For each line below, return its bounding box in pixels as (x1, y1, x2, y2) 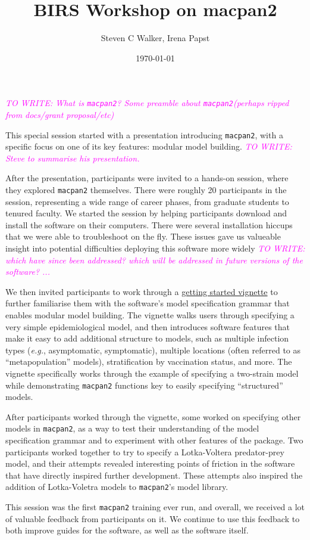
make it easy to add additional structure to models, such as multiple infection (5, 332, 289, 345)
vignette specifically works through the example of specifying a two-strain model (5, 367, 299, 379)
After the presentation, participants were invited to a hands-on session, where (5, 172, 289, 184)
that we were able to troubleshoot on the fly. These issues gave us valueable (5, 230, 281, 243)
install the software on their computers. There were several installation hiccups (5, 218, 293, 231)
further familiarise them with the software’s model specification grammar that (5, 297, 290, 309)
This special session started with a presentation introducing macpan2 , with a (5, 128, 283, 141)
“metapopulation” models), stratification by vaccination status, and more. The (5, 355, 292, 368)
